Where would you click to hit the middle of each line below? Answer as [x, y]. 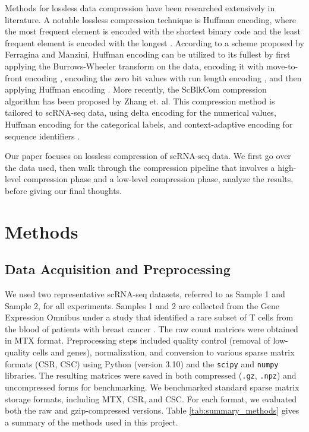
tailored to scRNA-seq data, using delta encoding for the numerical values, [141, 112]
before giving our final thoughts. [63, 190]
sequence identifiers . [42, 136]
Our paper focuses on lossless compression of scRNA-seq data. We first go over [148, 156]
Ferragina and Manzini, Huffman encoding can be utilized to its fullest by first [148, 54]
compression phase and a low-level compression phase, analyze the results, [158, 179]
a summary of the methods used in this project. [92, 422]
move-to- [282, 66]
